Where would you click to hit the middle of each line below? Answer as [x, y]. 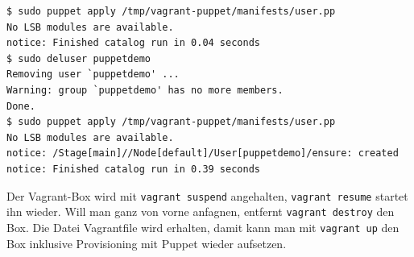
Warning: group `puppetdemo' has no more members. [145, 90]
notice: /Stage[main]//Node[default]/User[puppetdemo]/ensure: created [203, 153]
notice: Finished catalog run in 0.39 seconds [133, 169]
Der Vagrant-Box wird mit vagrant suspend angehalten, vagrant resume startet [207, 195]
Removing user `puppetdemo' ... [93, 75]
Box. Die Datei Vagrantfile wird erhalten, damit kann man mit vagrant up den [203, 227]
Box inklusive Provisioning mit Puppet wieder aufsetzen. [147, 243]
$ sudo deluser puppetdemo [79, 58]
